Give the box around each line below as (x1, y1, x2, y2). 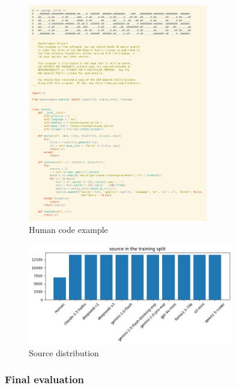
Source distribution (29, 346, 99, 359)
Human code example (29, 223, 108, 235)
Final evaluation (5, 372, 85, 387)
